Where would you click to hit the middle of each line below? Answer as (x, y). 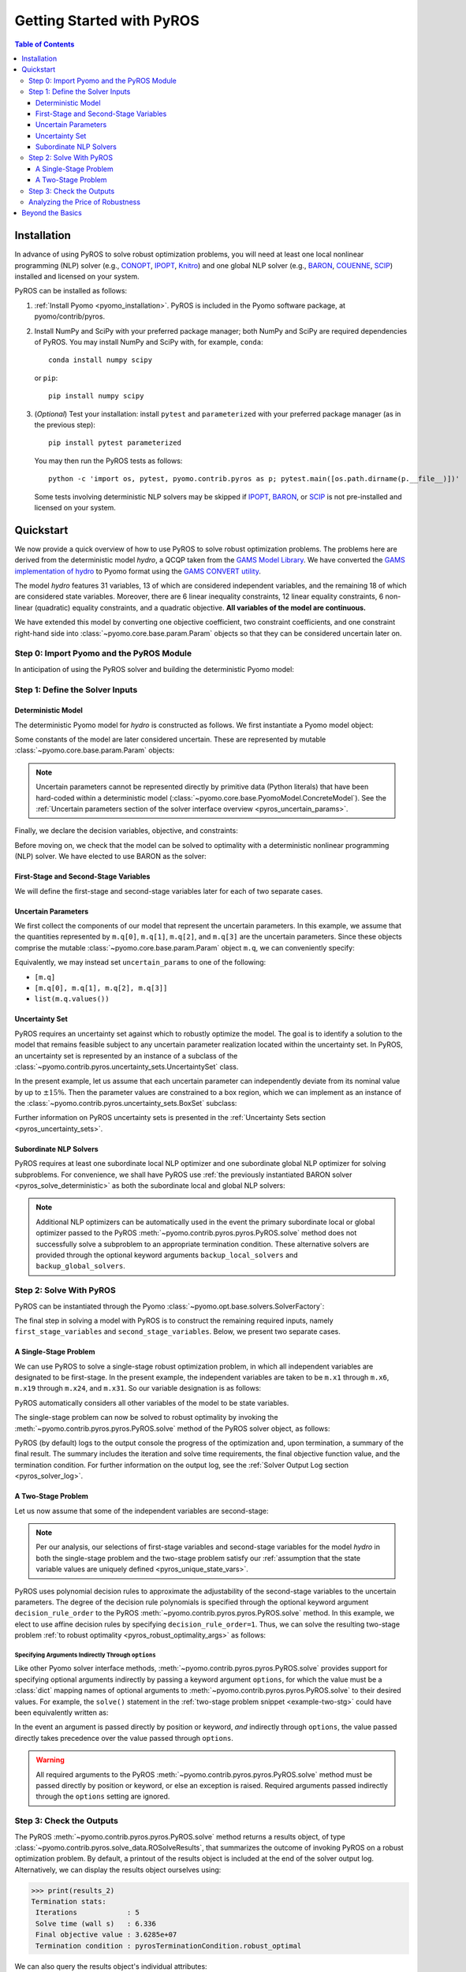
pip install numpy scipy (96, 396)
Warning (50, 1760)
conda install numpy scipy (101, 360)
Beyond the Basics (52, 213)
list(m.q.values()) (72, 999)
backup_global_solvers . (81, 1266)
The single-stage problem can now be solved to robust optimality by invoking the (147, 1417)
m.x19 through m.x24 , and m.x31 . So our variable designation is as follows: (138, 1388)
